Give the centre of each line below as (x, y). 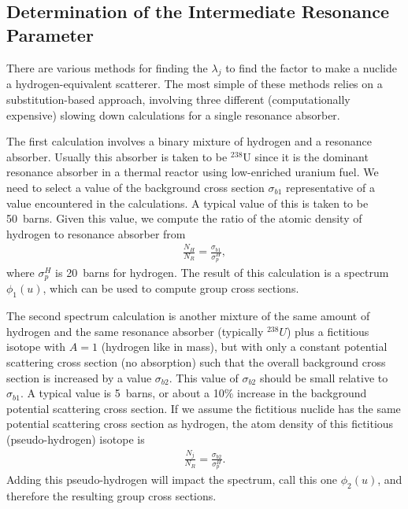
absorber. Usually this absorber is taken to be (117, 156)
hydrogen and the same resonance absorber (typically (135, 331)
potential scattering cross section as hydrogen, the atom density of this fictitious (200, 424)
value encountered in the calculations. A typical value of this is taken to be (187, 203)
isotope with (36, 347)
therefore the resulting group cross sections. (111, 496)
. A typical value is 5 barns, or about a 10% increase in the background (193, 393)
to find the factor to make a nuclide (311, 67)
